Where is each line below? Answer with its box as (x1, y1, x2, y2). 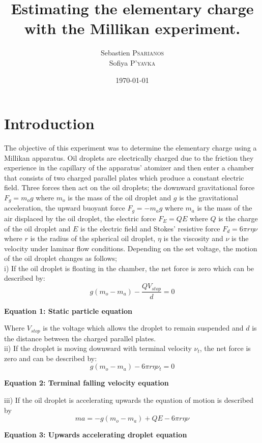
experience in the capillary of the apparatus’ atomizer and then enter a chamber (4, 162, 254, 173)
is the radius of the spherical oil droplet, (30, 233, 156, 244)
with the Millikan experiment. (24, 18, 241, 39)
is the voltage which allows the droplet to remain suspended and (43, 322, 244, 333)
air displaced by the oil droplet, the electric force (4, 213, 156, 223)
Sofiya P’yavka (109, 57, 156, 68)
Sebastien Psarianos (100, 47, 164, 58)
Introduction (4, 113, 95, 134)
